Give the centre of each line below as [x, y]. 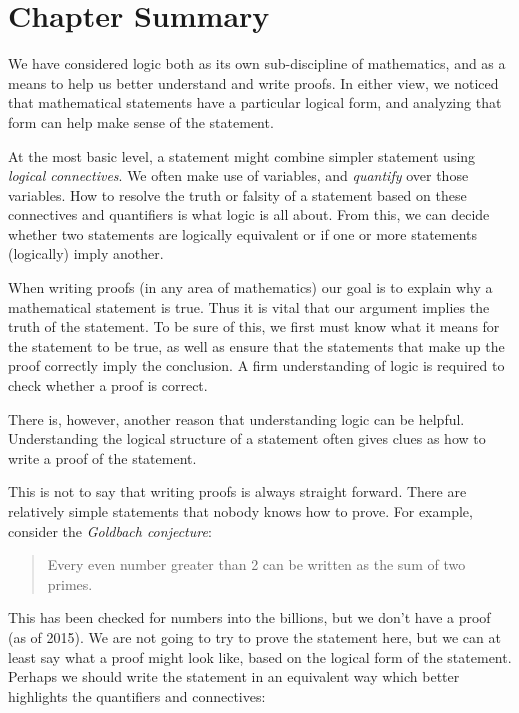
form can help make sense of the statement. [141, 121]
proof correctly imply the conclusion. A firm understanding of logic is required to [256, 365]
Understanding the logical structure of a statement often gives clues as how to [247, 438]
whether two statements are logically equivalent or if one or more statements [243, 233]
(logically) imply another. [86, 253]
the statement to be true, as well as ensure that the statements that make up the [256, 345]
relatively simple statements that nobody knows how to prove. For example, [240, 511]
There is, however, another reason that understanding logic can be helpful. [236, 418]
